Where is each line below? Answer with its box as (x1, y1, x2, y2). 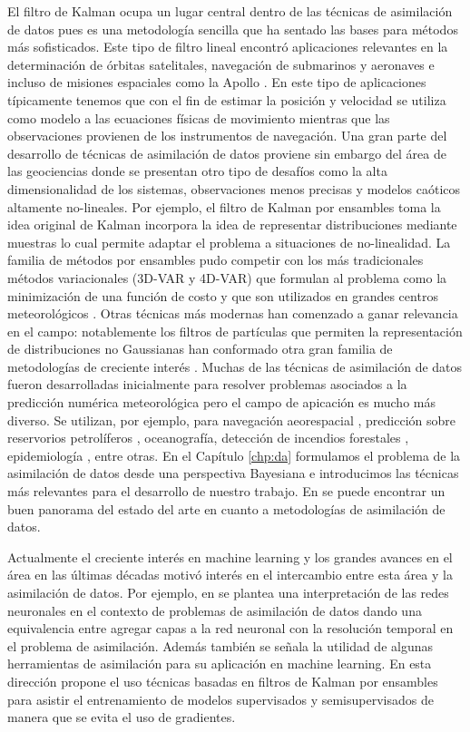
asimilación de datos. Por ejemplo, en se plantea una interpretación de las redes (7, 583, 449, 601)
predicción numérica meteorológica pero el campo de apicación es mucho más (7, 393, 436, 412)
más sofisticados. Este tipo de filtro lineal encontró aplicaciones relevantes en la (7, 37, 448, 56)
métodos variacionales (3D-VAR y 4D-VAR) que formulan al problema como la (7, 268, 447, 287)
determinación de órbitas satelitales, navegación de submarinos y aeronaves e (7, 54, 435, 73)
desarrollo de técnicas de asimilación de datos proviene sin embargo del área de (7, 143, 446, 162)
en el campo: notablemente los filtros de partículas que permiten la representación (7, 321, 463, 340)
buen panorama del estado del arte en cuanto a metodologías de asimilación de (7, 499, 446, 518)
